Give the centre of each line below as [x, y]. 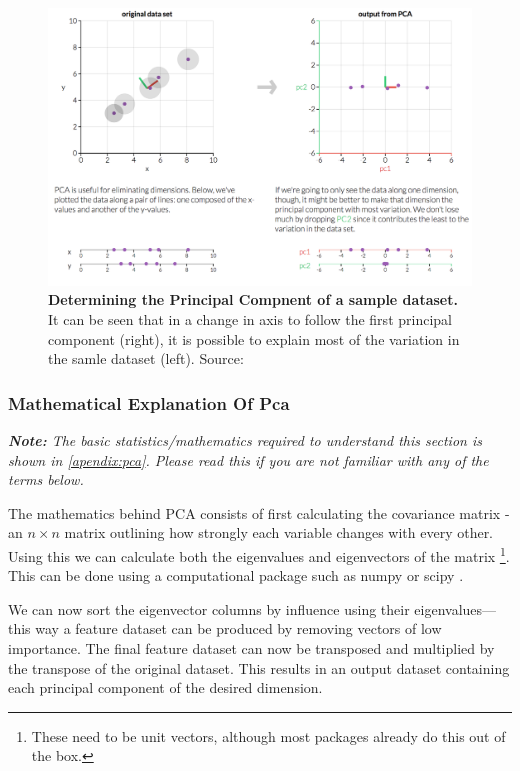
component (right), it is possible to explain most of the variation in [254, 338]
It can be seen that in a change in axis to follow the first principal [250, 319]
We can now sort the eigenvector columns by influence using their [209, 608]
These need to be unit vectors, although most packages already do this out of [268, 735]
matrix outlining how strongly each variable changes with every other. [279, 532]
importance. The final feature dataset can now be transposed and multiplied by [251, 648]
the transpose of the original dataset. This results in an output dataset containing [259, 667]
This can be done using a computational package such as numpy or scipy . [236, 575]
